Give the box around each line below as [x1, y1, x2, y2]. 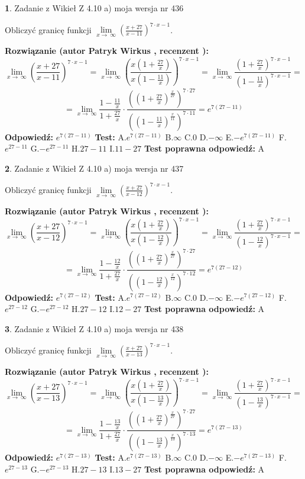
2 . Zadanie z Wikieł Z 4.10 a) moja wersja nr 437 [5, 162, 184, 174]
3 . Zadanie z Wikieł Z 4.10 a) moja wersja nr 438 [5, 322, 184, 335]
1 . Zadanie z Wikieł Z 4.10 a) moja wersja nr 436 [5, 2, 184, 14]
